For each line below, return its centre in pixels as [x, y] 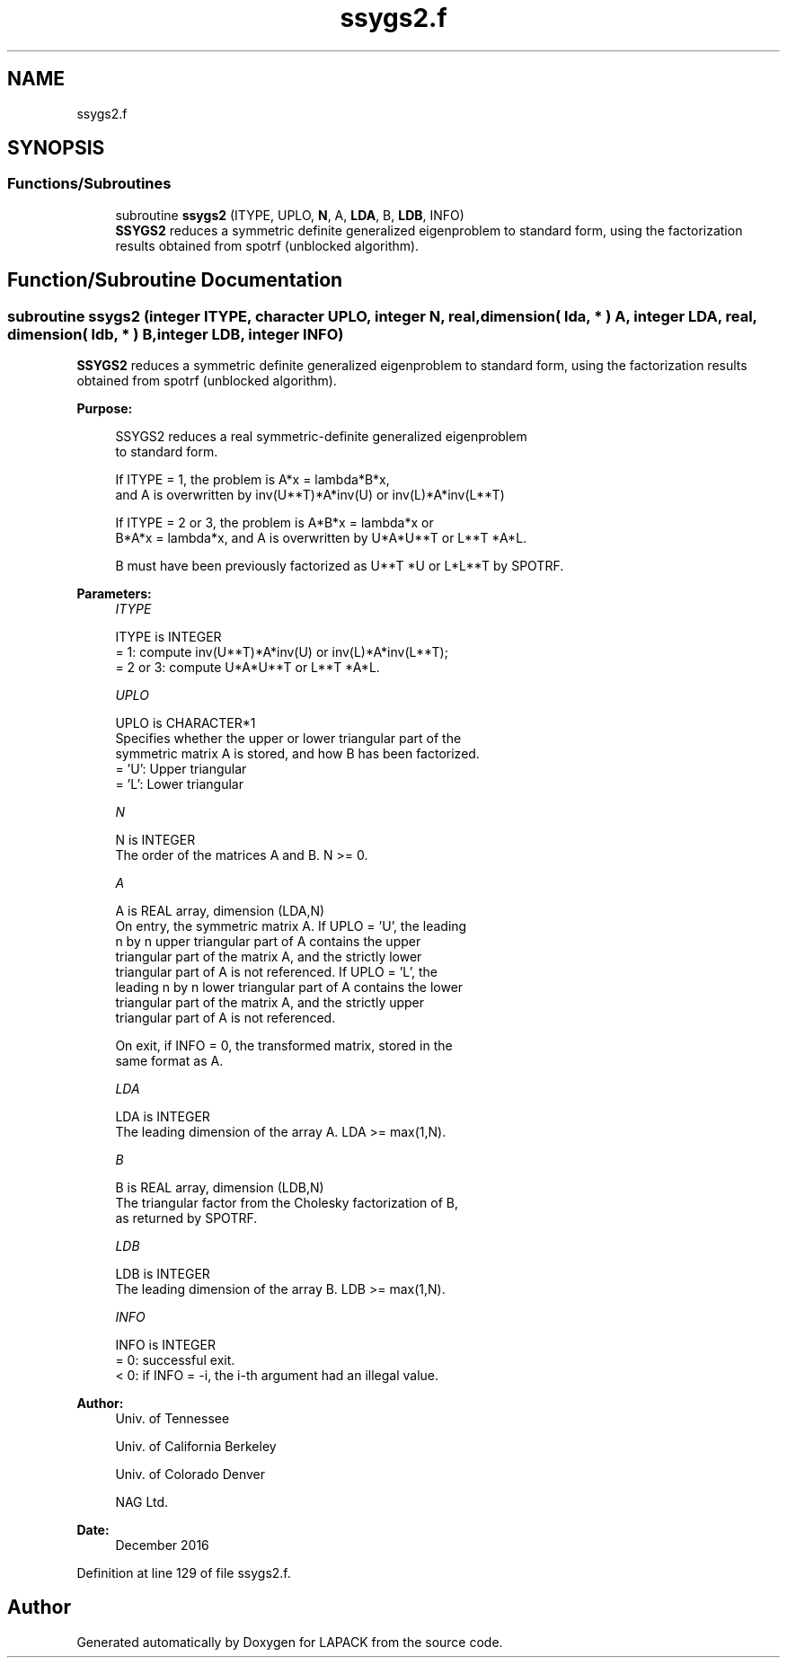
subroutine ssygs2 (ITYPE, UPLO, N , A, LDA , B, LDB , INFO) [290, 215]
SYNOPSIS [56, 148]
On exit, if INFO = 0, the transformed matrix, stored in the [284, 1046]
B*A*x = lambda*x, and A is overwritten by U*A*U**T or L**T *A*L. [321, 538]
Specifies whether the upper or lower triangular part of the [288, 739]
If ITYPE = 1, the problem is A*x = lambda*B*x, [252, 480]
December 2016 [162, 1545]
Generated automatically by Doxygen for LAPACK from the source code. [290, 1642]
